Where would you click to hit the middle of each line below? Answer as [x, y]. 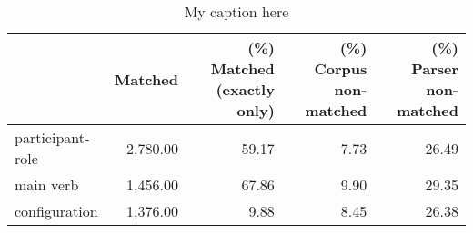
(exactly [245, 89]
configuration [56, 211]
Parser [435, 68]
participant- [52, 137]
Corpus [341, 68]
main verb [47, 184]
